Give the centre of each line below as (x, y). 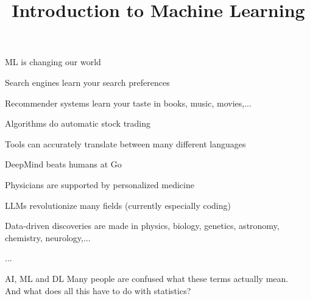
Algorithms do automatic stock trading (78, 123)
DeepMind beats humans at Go (63, 164)
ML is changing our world (53, 62)
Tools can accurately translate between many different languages (125, 143)
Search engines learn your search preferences (87, 82)
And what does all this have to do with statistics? (98, 290)
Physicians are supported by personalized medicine (100, 184)
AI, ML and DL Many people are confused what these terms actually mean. (147, 278)
